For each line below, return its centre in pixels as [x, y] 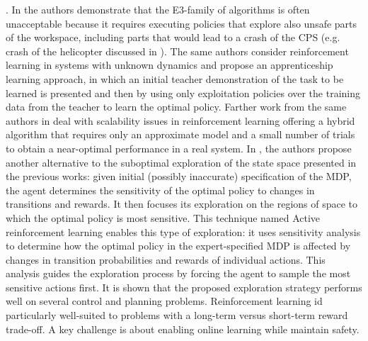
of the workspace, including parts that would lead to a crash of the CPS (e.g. [173, 37]
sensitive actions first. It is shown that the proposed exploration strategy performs [184, 287]
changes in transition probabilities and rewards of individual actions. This [166, 259]
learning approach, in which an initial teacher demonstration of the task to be [175, 78]
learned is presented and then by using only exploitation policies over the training [183, 93]
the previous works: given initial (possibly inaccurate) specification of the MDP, [179, 176]
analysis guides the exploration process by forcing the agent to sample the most [178, 273]
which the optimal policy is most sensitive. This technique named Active [163, 217]
